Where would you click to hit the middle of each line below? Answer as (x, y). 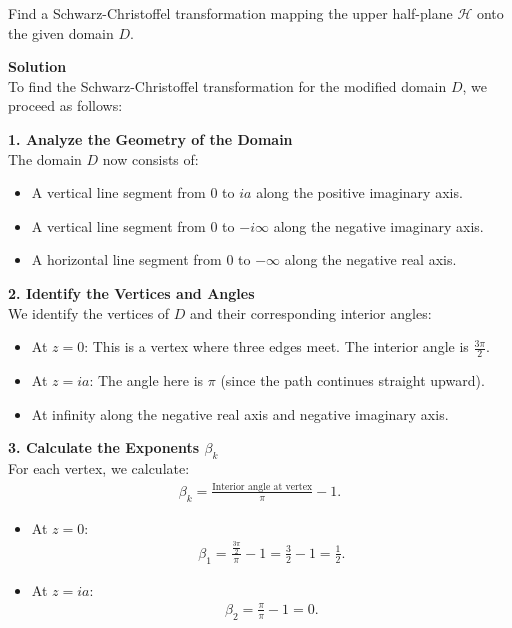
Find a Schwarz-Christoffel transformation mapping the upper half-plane (230, 13)
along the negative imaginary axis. (378, 225)
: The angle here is (146, 379)
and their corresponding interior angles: (311, 312)
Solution (37, 66)
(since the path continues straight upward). (352, 379)
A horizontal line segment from (126, 259)
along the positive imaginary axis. (359, 192)
